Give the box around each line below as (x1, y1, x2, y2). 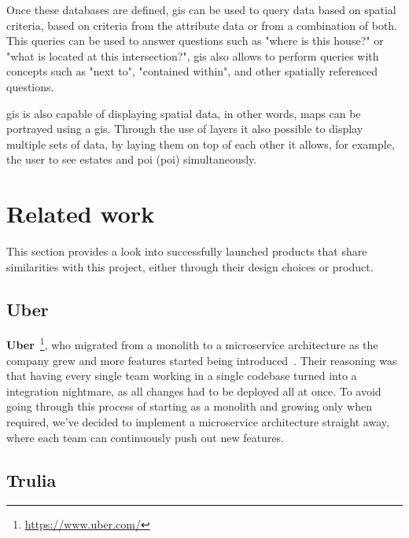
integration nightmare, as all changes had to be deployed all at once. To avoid (6, 382, 381, 399)
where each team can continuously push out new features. (6, 429, 285, 445)
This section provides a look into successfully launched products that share (6, 243, 367, 260)
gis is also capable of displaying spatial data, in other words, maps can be (6, 105, 361, 121)
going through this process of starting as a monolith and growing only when (6, 398, 372, 415)
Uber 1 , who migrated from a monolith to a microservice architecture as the (6, 334, 378, 353)
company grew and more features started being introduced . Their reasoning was (6, 352, 397, 368)
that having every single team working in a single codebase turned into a (6, 367, 357, 384)
